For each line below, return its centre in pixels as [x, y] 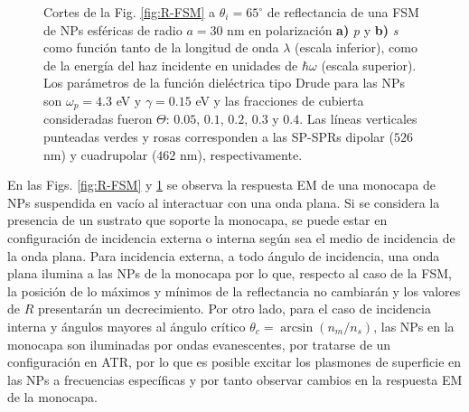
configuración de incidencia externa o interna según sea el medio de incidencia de [231, 237]
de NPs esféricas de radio [113, 29]
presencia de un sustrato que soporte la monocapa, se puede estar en [197, 220]
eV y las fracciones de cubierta [280, 100]
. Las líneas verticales [358, 119]
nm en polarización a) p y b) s [313, 29]
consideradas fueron [98, 119]
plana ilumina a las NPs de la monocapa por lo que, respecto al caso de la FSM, [230, 273]
